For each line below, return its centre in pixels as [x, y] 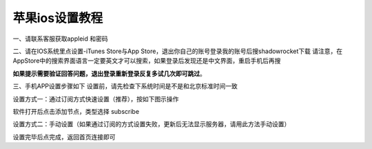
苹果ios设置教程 [58, 18]
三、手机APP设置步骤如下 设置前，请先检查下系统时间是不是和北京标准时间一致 [125, 86]
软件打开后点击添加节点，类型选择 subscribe [76, 111]
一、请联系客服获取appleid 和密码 [60, 39]
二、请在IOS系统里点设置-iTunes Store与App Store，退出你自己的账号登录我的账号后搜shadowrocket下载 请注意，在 [178, 51]
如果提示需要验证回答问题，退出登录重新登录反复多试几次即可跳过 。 [109, 73]
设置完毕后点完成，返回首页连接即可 [64, 137]
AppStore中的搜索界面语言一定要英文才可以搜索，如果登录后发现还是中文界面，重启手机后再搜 [147, 61]
